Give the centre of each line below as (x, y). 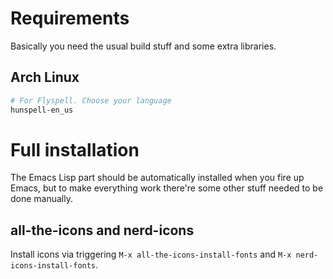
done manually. (42, 199)
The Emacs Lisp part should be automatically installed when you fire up (157, 178)
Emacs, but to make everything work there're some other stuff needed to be (167, 188)
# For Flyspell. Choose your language (91, 100)
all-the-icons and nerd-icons (102, 230)
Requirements (70, 18)
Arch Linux (45, 77)
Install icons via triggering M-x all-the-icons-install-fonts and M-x (151, 254)
